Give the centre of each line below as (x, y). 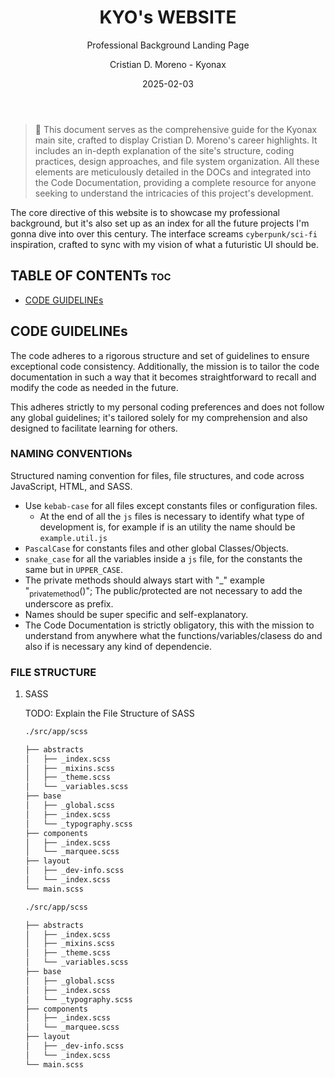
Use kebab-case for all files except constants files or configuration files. (171, 505)
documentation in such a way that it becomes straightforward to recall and (163, 377)
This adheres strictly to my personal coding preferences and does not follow (167, 407)
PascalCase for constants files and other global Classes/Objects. (156, 548)
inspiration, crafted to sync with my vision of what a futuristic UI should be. (165, 244)
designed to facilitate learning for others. (94, 428)
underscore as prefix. (69, 603)
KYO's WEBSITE (168, 17)
